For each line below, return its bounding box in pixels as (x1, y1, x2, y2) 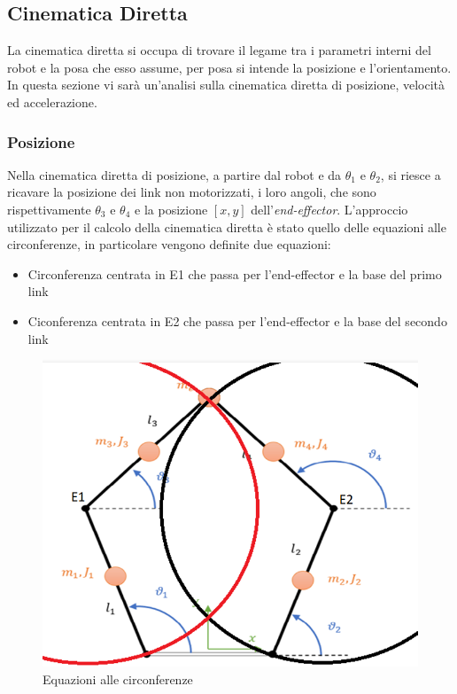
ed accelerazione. (7, 92, 97, 111)
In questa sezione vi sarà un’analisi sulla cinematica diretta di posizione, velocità (7, 75, 445, 94)
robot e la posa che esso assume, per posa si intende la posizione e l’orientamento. (7, 58, 452, 76)
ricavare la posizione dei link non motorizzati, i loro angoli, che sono (7, 183, 376, 201)
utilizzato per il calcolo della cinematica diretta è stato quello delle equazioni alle (7, 217, 446, 236)
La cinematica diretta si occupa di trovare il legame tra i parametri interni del (7, 41, 431, 59)
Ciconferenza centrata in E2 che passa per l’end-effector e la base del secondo (27, 311, 447, 330)
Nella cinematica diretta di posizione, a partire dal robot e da (7, 165, 342, 183)
